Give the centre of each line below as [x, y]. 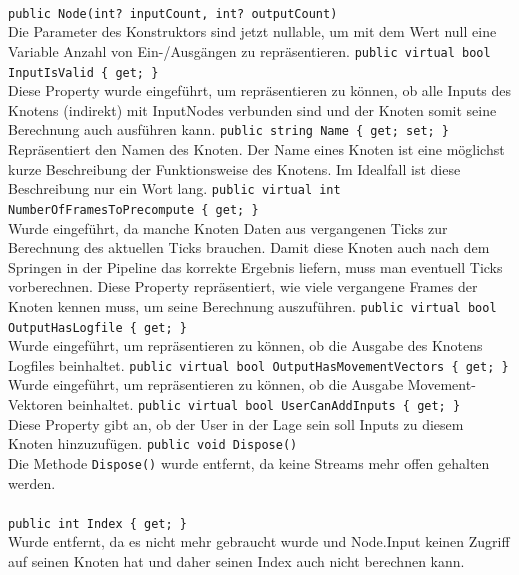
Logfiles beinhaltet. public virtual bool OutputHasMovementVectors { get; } [258, 364]
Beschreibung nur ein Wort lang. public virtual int [174, 188]
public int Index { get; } [97, 523]
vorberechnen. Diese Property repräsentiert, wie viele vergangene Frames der [243, 286]
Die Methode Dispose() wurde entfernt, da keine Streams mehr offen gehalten [249, 462]
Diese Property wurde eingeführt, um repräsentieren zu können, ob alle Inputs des [260, 90]
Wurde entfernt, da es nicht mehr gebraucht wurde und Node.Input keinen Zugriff [259, 541]
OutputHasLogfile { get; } [97, 327]
